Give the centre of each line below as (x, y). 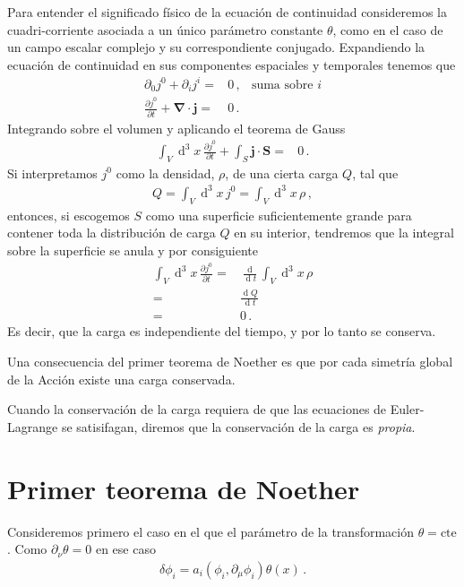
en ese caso (125, 549)
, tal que (375, 173)
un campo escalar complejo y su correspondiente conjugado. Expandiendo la (216, 47)
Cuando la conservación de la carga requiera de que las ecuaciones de (197, 409)
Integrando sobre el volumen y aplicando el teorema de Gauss (176, 128)
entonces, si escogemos (69, 215)
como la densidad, (165, 173)
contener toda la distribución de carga (112, 233)
